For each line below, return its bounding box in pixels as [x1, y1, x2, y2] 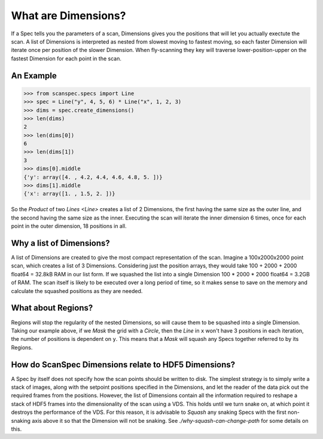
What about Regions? [11, 303, 93, 313]
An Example [11, 71, 57, 81]
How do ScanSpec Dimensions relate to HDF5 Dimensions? [11, 359, 236, 370]
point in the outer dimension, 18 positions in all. [11, 222, 127, 230]
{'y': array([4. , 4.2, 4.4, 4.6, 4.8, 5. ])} [23, 173, 163, 181]
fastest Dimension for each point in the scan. [11, 54, 122, 62]
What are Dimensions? [11, 9, 126, 22]
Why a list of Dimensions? [11, 238, 110, 248]
